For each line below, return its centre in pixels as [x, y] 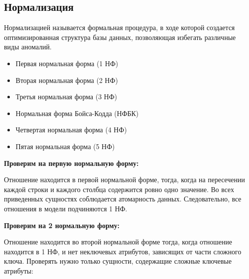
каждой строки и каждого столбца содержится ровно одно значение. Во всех [119, 189]
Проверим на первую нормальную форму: [71, 163]
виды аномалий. [28, 47]
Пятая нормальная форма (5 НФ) [65, 146]
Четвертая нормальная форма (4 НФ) [71, 130]
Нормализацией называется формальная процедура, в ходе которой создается [120, 27]
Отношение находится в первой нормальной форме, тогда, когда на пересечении [124, 179]
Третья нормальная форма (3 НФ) [66, 97]
